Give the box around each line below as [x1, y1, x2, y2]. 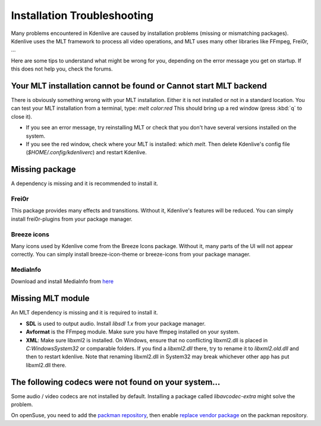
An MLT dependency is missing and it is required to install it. [11, 309, 159, 316]
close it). [11, 113, 33, 120]
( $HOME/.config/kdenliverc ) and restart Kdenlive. [26, 149, 147, 156]
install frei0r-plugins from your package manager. [11, 215, 133, 222]
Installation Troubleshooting [11, 9, 154, 22]
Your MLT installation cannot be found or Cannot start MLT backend [11, 81, 267, 91]
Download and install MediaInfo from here [11, 278, 114, 285]
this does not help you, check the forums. [11, 65, 113, 72]
